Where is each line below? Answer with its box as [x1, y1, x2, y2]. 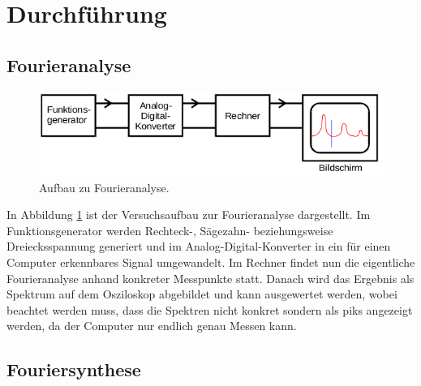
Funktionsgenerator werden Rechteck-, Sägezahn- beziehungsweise [6, 221, 333, 238]
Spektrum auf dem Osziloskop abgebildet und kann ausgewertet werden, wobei [6, 285, 397, 302]
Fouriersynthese [6, 357, 141, 382]
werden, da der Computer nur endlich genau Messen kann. [6, 317, 297, 334]
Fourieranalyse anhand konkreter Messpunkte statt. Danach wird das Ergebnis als [6, 269, 415, 286]
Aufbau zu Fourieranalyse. [39, 178, 170, 195]
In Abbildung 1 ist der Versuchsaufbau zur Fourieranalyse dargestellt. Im [6, 206, 371, 223]
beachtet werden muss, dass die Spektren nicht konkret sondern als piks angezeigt [6, 301, 413, 318]
